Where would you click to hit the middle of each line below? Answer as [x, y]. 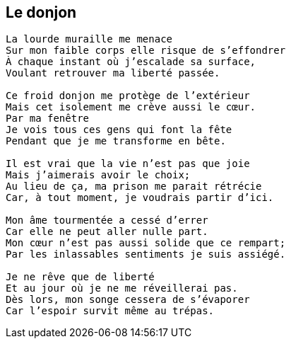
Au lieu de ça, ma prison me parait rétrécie [134, 187]
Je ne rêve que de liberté [80, 277]
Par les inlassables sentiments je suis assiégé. [146, 254]
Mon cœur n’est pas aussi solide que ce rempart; [146, 243]
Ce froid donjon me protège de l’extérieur [128, 96]
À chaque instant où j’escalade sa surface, [131, 62]
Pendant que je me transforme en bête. [116, 141]
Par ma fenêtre [48, 119]
